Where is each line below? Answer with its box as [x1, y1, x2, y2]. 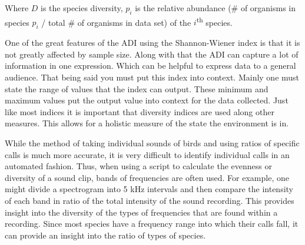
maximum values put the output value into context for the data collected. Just [5, 94, 289, 106]
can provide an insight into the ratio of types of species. [5, 229, 206, 241]
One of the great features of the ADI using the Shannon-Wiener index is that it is [5, 36, 300, 49]
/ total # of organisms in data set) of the [41, 16, 191, 28]
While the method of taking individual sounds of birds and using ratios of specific [5, 137, 300, 149]
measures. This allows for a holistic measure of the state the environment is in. [5, 117, 289, 129]
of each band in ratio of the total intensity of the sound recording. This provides [5, 194, 294, 206]
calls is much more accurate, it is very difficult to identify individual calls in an [5, 148, 290, 160]
